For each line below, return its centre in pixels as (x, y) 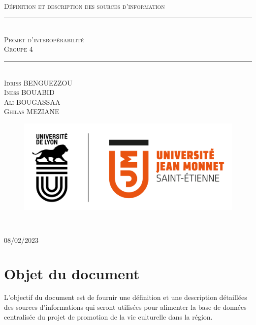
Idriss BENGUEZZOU (38, 82)
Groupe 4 (18, 49)
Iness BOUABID (29, 92)
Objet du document (72, 274)
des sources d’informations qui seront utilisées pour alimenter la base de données (125, 307)
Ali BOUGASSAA (32, 102)
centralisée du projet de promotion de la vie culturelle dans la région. (108, 316)
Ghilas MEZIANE (32, 111)
